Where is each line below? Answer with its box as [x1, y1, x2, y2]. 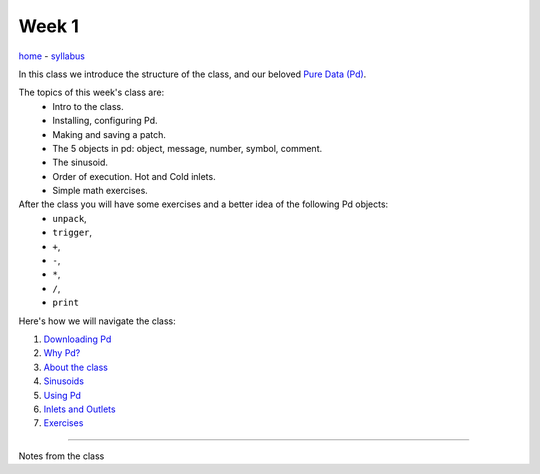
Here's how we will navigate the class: [18, 315, 176, 327]
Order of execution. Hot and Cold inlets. [52, 170, 216, 182]
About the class [43, 361, 109, 373]
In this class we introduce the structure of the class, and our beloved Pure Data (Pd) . [18, 68, 367, 80]
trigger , [52, 226, 93, 239]
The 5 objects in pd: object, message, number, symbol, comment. [52, 142, 323, 154]
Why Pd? [43, 347, 81, 359]
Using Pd [43, 389, 82, 401]
